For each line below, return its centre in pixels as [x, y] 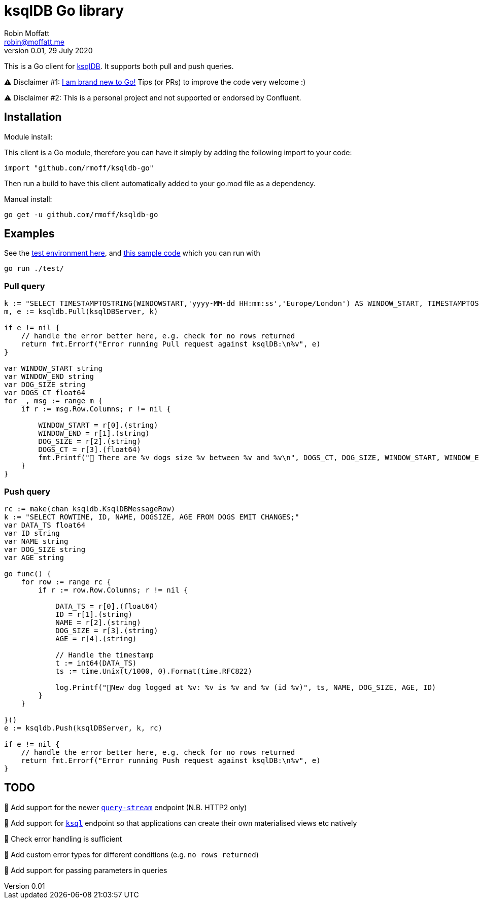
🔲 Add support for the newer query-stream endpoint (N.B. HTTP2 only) [126, 807]
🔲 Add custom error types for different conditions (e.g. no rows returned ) [131, 854]
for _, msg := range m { [53, 401]
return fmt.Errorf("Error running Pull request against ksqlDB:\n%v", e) [171, 344]
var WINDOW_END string [49, 377]
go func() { [28, 574]
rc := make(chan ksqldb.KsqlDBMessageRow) [90, 509]
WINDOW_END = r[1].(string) [94, 433]
